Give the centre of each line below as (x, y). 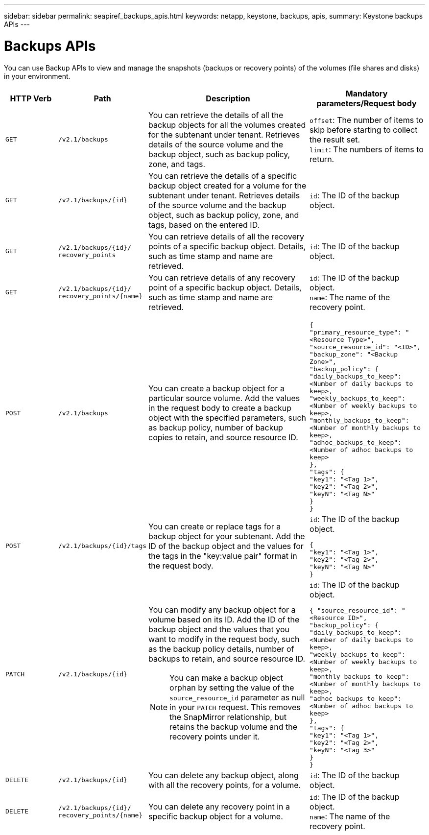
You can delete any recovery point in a (219, 806)
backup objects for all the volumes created (227, 125)
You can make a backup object (226, 678)
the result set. (335, 139)
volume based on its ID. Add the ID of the (224, 620)
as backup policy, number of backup (216, 428)
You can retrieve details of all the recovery (226, 236)
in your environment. (37, 76)
